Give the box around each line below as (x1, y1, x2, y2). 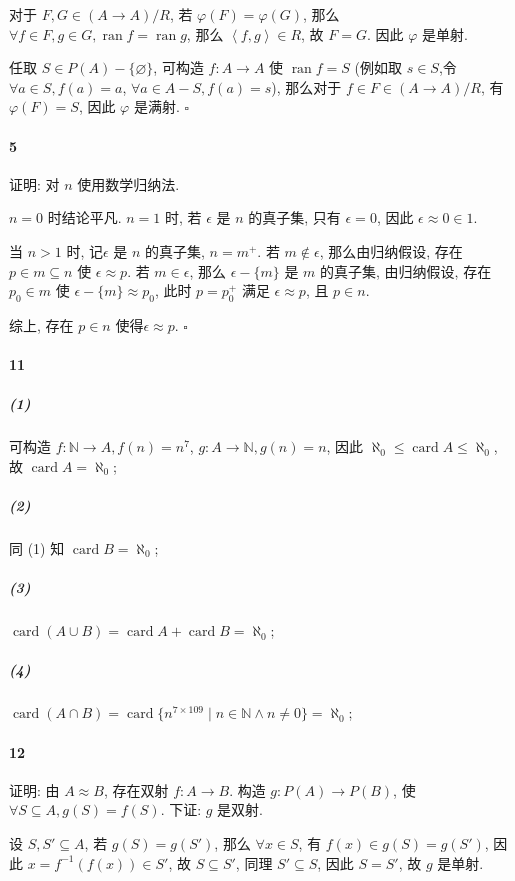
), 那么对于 (271, 76, 342, 97)
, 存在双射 (103, 779, 169, 800)
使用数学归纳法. (77, 173, 180, 194)
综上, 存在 (9, 314, 74, 335)
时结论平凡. (47, 207, 122, 228)
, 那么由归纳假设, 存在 (319, 240, 463, 261)
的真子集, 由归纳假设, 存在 (320, 260, 492, 281)
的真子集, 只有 (248, 207, 341, 228)
